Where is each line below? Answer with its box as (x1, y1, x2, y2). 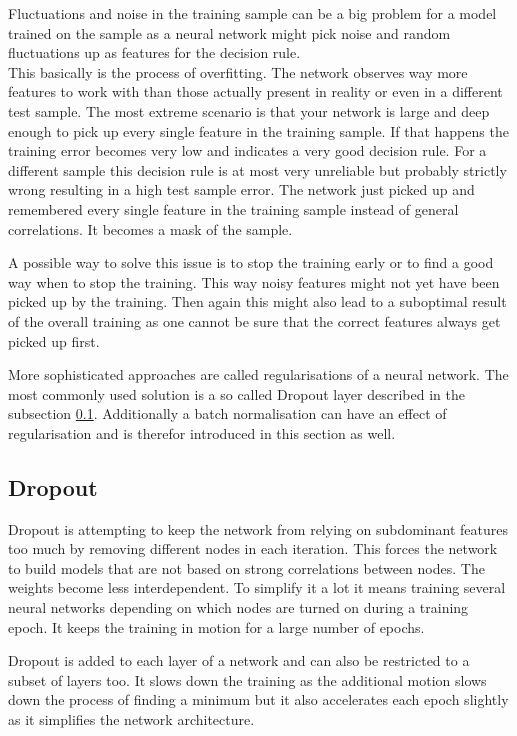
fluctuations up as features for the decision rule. (8, 42, 301, 63)
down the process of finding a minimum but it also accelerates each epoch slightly (8, 689, 509, 710)
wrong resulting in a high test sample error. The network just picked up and (8, 179, 475, 200)
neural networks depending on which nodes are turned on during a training (8, 597, 469, 618)
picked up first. (8, 330, 100, 351)
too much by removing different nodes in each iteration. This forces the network (8, 538, 498, 559)
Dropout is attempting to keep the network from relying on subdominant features (8, 518, 508, 539)
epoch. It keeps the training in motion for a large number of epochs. (8, 616, 425, 637)
